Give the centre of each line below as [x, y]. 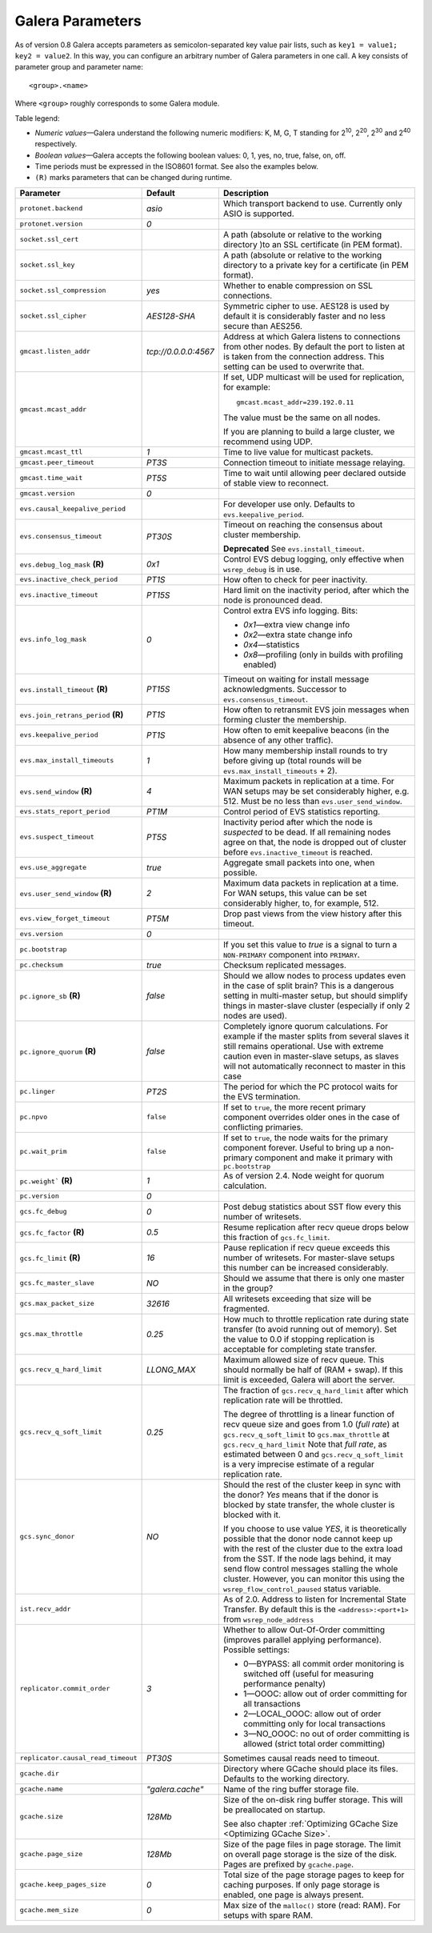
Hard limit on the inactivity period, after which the [316, 590]
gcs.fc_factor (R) [52, 1232]
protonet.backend [51, 208]
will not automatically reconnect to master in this [314, 1066]
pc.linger [38, 1092]
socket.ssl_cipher [53, 316]
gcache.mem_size [49, 1910]
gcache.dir [40, 1773]
